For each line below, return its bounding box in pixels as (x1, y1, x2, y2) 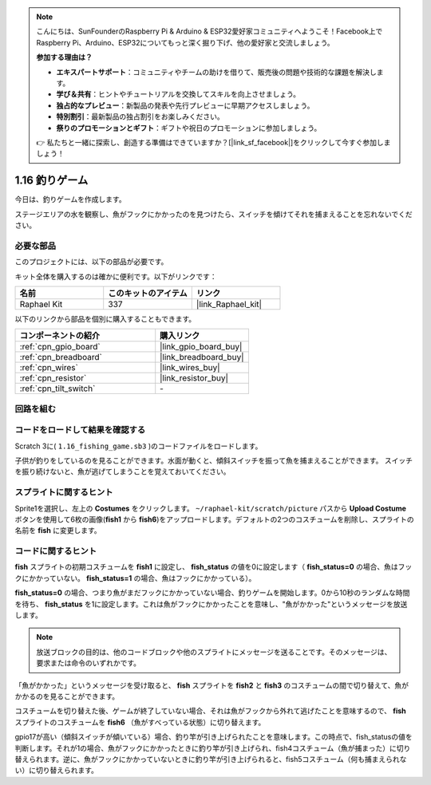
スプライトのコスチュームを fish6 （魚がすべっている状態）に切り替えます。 (14, 717, 266, 727)
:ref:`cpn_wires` (19, 362, 79, 373)
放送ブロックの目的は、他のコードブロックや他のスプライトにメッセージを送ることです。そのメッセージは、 (36, 647, 392, 657)
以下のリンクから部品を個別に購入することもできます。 (14, 314, 196, 323)
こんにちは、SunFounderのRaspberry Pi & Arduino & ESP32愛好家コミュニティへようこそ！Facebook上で (36, 26, 383, 36)
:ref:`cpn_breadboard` (19, 352, 103, 363)
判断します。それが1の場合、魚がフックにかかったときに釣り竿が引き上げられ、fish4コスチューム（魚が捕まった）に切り (14, 743, 411, 753)
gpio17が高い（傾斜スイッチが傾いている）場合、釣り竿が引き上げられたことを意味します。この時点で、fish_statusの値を (14, 732, 413, 742)
